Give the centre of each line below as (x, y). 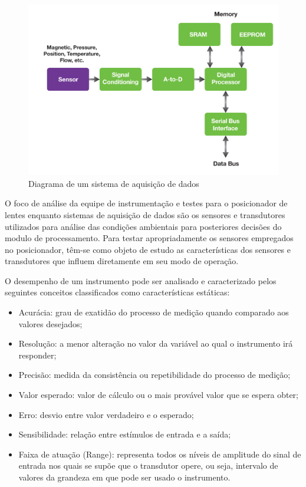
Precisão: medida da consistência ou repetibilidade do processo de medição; (154, 375)
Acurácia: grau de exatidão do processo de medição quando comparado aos (154, 312)
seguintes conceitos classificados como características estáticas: (117, 292)
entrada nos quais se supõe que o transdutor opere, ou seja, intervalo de (148, 465)
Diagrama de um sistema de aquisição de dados (114, 183)
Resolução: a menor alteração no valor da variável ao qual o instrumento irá (156, 343)
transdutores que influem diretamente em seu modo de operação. (122, 261)
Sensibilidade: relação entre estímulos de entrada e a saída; (125, 434)
